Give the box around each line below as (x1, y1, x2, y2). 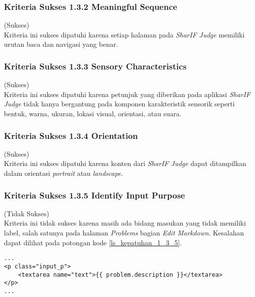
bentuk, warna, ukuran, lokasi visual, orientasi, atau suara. (4, 108, 182, 118)
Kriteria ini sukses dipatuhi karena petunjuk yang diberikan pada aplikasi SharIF (4, 89, 251, 99)
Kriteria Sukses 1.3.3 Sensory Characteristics (4, 60, 187, 72)
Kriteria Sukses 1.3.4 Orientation (4, 129, 138, 141)
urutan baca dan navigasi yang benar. (4, 39, 118, 49)
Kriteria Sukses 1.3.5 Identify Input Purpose (4, 189, 185, 201)
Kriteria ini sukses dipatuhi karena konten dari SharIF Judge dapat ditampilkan (4, 158, 247, 168)
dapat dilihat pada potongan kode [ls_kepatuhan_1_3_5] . (4, 237, 182, 247)
